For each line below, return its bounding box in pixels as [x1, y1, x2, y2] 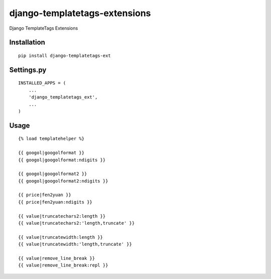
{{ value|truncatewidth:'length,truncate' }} [18, 241, 132, 247]
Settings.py [9, 65, 47, 74]
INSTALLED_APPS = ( [18, 80, 66, 86]
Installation [9, 38, 45, 47]
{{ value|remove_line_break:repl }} [18, 262, 108, 268]
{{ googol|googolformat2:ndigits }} [18, 178, 108, 183]
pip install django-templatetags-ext [18, 53, 111, 58]
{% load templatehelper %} [18, 136, 85, 142]
